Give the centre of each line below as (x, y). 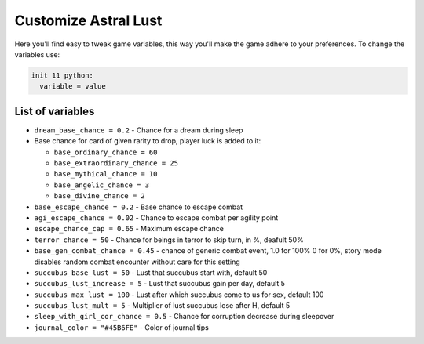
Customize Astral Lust (88, 20)
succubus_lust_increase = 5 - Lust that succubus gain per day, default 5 (160, 284)
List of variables (55, 111)
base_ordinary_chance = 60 (106, 152)
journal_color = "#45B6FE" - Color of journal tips (122, 327)
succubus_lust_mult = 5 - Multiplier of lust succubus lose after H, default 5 (162, 306)
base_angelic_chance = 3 (101, 185)
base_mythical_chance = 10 (106, 174)
